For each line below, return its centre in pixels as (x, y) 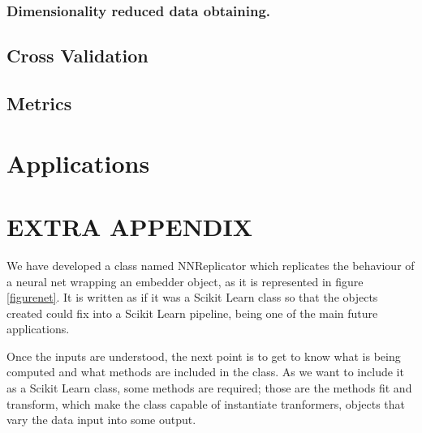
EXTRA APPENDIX (130, 226)
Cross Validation (78, 56)
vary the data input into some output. (101, 420)
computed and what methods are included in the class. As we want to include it (205, 372)
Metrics (39, 103)
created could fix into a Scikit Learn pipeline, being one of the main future (192, 313)
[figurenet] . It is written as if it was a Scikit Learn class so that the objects (192, 297)
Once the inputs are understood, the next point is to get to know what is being (204, 356)
